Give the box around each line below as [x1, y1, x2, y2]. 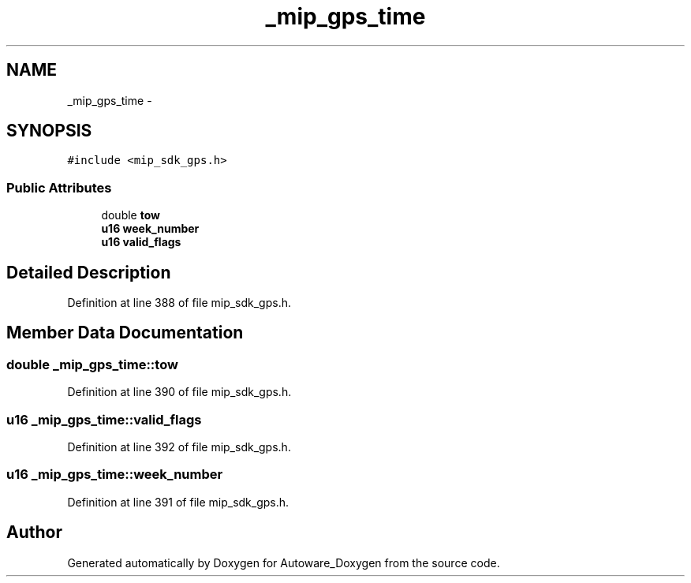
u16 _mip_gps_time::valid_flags [6, 411, 202, 428]
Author [6, 522, 62, 543]
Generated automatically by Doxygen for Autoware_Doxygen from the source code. [67, 555, 500, 570]
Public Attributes [6, 179, 112, 196]
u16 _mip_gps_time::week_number [6, 466, 223, 483]
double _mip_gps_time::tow [6, 356, 178, 372]
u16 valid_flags [101, 235, 181, 249]
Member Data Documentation [6, 323, 244, 343]
